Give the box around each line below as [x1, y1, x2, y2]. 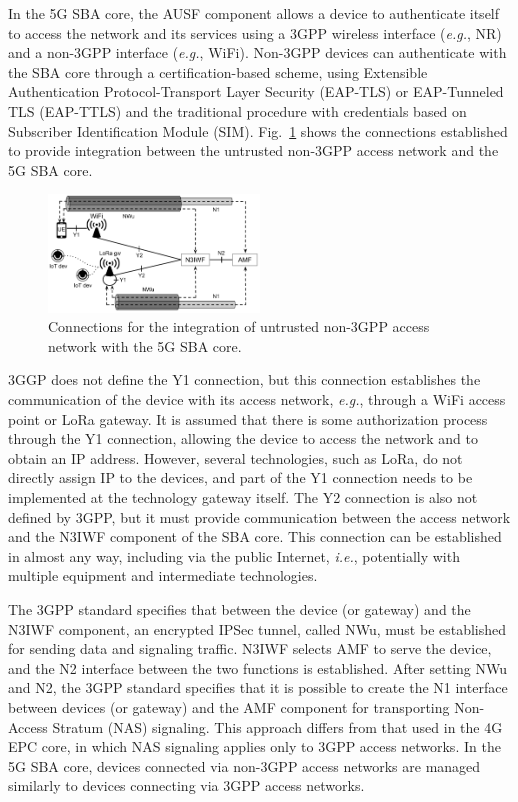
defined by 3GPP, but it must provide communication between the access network [8, 506, 511, 527]
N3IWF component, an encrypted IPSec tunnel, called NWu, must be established [8, 618, 507, 639]
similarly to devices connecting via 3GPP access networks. [8, 775, 365, 796]
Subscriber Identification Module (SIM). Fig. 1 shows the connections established [8, 120, 508, 141]
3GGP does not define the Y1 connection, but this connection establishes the [8, 369, 481, 390]
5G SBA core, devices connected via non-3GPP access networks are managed [8, 755, 481, 776]
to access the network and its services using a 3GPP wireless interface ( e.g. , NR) [8, 22, 502, 43]
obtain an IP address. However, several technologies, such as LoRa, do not [8, 447, 463, 468]
